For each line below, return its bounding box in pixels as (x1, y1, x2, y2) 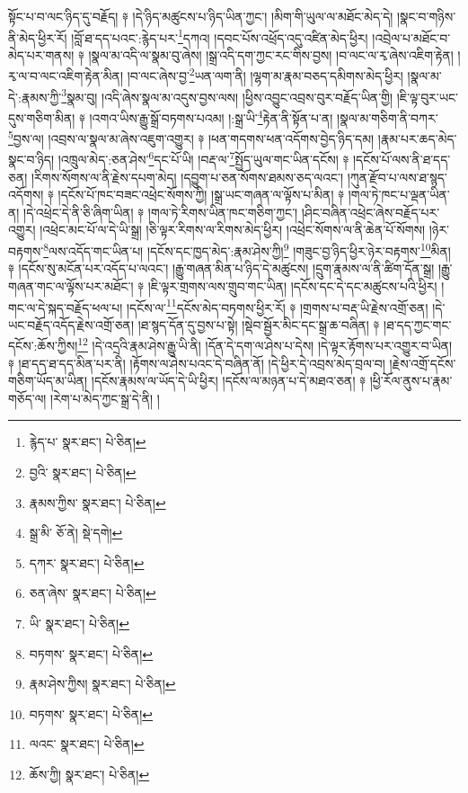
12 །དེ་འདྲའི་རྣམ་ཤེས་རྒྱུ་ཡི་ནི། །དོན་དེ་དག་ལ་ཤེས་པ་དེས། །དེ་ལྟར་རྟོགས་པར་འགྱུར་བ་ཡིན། (77, 334, 453, 354)
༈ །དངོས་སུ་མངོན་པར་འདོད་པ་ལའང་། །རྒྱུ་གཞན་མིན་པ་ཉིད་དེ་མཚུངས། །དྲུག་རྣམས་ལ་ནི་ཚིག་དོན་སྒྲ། (8, 259, 435, 278)
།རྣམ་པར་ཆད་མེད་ (377, 129, 457, 147)
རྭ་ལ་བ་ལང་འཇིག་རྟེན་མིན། (8, 67, 124, 85)
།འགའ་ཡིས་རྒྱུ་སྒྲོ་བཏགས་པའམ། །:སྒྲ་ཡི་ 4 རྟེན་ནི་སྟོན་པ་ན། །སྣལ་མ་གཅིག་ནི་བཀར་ (89, 105, 438, 127)
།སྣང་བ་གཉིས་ (397, 7, 456, 25)
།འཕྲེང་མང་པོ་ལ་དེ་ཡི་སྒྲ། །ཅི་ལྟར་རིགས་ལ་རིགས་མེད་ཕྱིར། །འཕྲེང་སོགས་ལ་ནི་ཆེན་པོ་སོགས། (40, 220, 426, 239)
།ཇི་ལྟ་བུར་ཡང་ (396, 87, 458, 106)
